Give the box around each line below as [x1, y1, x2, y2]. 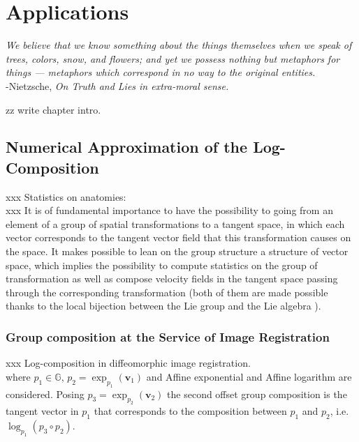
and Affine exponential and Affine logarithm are [146, 369, 352, 383]
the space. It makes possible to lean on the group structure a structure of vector [6, 244, 349, 259]
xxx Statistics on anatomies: [6, 189, 126, 204]
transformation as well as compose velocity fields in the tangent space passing [6, 271, 338, 286]
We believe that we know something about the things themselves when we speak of [6, 38, 352, 52]
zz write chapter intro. [6, 102, 101, 116]
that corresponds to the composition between [94, 404, 287, 418]
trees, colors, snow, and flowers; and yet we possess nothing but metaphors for [6, 51, 340, 66]
